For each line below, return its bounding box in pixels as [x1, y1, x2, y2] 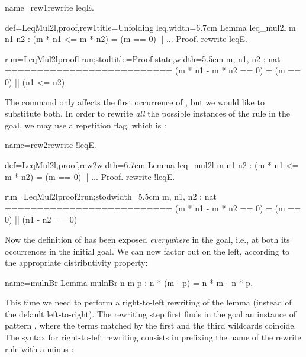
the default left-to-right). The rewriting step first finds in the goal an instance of [5, 307, 297, 320]
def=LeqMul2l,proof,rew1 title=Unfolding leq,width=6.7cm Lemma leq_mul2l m [5, 21, 296, 33]
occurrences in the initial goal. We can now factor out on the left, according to [5, 245, 289, 257]
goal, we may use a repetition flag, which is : [5, 118, 166, 131]
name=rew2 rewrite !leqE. [5, 139, 96, 151]
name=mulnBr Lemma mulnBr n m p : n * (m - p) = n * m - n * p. [5, 276, 253, 288]
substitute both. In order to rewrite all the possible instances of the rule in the [5, 107, 290, 120]
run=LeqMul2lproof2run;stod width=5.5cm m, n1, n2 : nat [5, 190, 217, 202]
